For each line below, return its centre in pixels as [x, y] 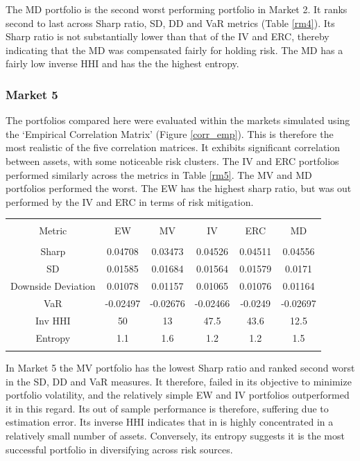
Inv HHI [53, 320]
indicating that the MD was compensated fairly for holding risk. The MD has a [174, 50]
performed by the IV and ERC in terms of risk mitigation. [130, 201]
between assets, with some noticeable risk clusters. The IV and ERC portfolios [172, 160]
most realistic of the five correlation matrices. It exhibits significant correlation [173, 147]
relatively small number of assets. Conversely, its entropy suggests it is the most [175, 435]
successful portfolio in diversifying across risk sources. [119, 449]
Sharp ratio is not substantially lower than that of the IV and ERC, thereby [168, 36]
